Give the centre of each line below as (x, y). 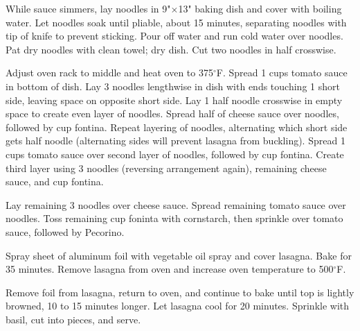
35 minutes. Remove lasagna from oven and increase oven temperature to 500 (170, 269)
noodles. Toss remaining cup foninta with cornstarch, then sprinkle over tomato (174, 218)
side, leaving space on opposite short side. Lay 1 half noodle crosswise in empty (174, 100)
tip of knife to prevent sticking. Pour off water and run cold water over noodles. (174, 36)
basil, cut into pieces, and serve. (73, 319)
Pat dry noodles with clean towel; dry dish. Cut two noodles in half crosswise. (171, 49)
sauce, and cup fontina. (55, 181)
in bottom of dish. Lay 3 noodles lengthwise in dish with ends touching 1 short (173, 86)
